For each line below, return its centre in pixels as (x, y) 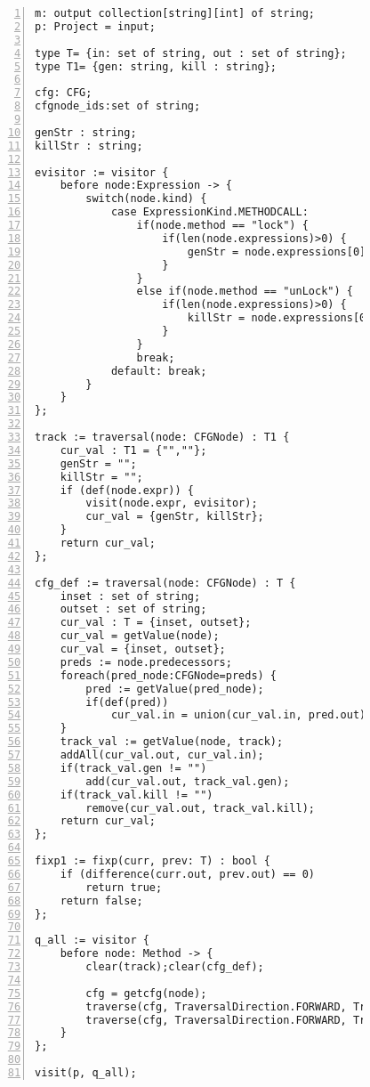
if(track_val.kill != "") (137, 795)
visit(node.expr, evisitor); (172, 503)
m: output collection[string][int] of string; (175, 13)
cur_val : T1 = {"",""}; (133, 450)
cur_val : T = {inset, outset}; (156, 623)
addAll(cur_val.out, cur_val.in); (162, 755)
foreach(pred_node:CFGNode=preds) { (169, 675)
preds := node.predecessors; (146, 662)
